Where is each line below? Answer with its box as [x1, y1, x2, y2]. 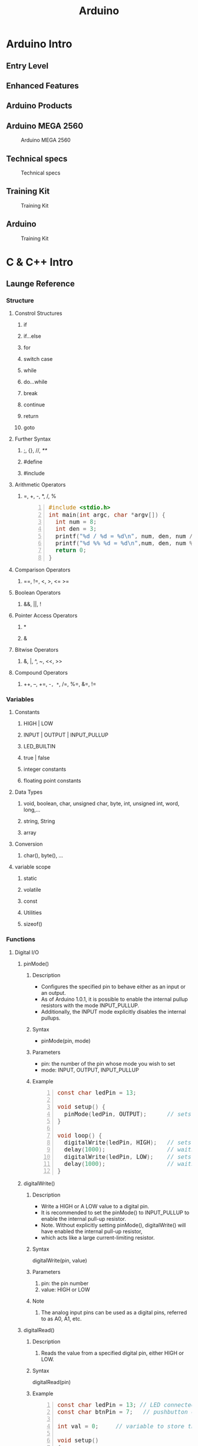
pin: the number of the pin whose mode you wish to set [41, 1060, 176, 1067]
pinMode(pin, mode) [41, 1037, 91, 1044]
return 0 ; [55, 547, 87, 554]
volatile [23, 886, 41, 893]
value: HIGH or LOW [41, 1286, 90, 1293]
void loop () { [57, 1132, 103, 1139]
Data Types [14, 788, 43, 796]
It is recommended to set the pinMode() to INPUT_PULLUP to [41, 1209, 190, 1216]
